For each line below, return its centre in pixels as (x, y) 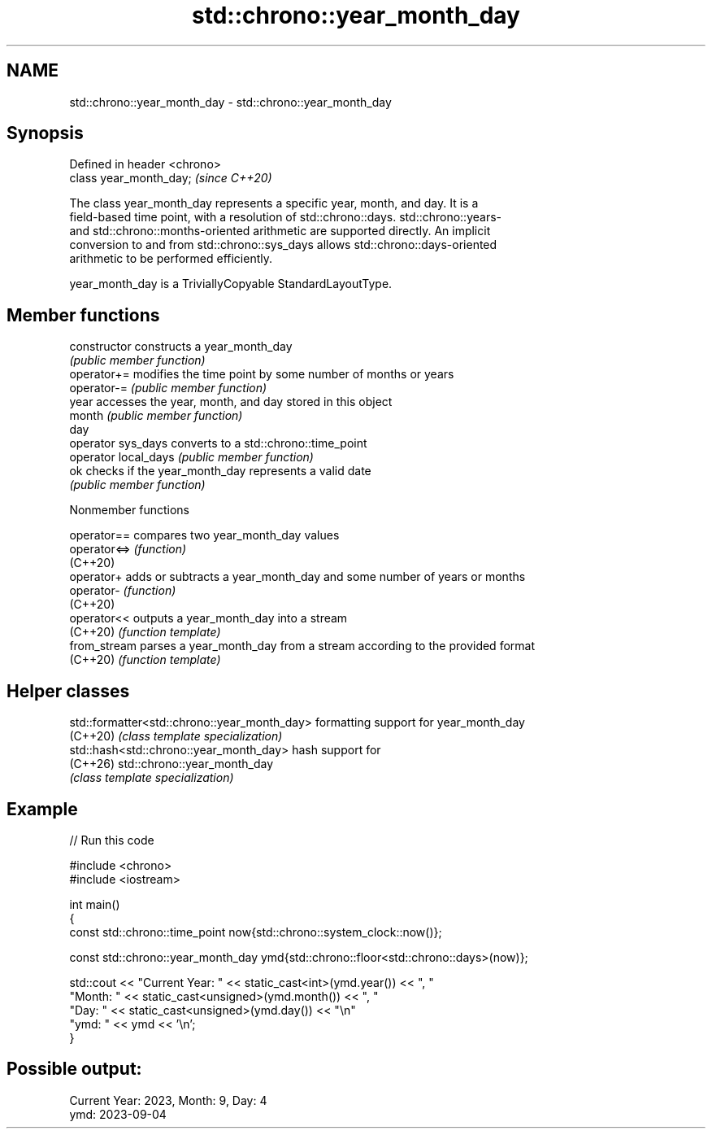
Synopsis (45, 133)
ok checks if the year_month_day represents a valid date (220, 471)
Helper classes (68, 691)
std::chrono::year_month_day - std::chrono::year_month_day (230, 102)
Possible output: (74, 1069)
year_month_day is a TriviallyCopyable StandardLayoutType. (231, 284)
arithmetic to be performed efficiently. (171, 259)
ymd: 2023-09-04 (118, 1114)
